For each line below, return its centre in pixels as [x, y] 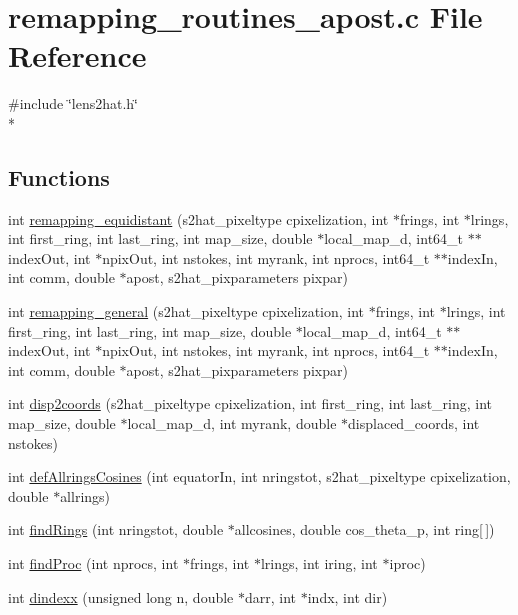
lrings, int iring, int [319, 563]
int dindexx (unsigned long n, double [121, 596]
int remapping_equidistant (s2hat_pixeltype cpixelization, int [198, 218]
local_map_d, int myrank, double [232, 423]
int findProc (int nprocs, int [93, 563]
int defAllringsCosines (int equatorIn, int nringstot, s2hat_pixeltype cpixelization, [259, 476]
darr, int [270, 596]
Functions [59, 176]
